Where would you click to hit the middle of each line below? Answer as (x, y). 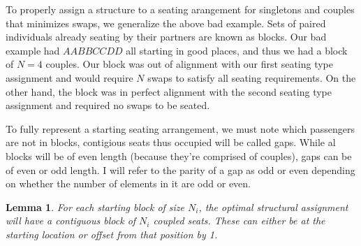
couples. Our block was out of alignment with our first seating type (190, 64)
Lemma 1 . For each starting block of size (95, 207)
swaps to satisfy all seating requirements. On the (252, 77)
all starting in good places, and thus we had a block (237, 50)
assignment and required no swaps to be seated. (108, 105)
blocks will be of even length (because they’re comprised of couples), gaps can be (179, 155)
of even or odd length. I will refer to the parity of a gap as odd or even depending (180, 169)
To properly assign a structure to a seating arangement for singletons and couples (180, 9)
